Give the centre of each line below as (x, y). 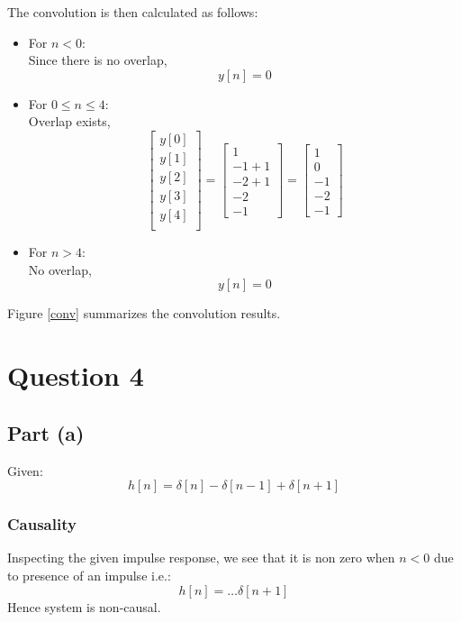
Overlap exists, (69, 121)
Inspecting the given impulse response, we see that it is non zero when (201, 558)
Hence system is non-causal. (84, 606)
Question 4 (76, 375)
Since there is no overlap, (98, 60)
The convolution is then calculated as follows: (133, 12)
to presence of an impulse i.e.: (89, 575)
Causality (42, 524)
